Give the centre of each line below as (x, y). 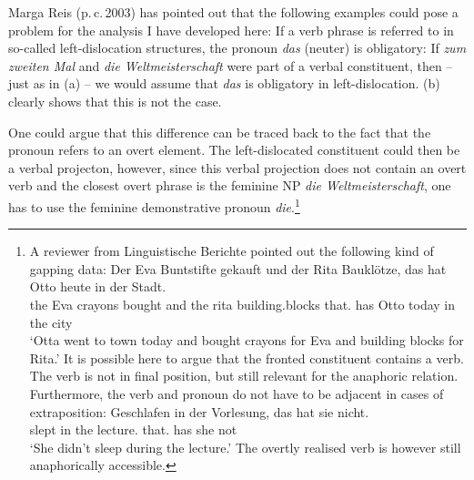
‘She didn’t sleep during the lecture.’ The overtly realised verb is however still (245, 447)
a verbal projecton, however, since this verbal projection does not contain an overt (237, 167)
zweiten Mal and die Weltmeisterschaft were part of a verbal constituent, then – (231, 65)
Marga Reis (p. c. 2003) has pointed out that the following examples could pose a (233, 12)
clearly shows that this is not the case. (115, 101)
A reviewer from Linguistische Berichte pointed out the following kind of (232, 251)
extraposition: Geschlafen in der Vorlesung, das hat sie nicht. (199, 411)
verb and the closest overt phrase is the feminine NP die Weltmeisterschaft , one (230, 185)
